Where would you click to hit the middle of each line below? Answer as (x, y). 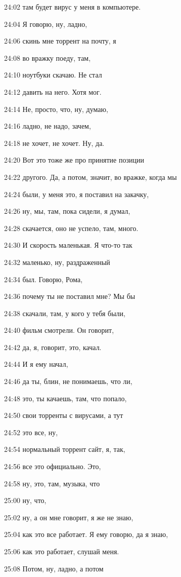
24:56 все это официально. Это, (53, 466)
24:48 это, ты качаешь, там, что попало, (65, 398)
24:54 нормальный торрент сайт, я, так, (65, 449)
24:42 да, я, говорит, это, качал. (53, 347)
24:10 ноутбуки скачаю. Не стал (53, 75)
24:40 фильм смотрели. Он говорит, (59, 330)
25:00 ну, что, (25, 500)
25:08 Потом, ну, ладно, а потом (54, 568)
